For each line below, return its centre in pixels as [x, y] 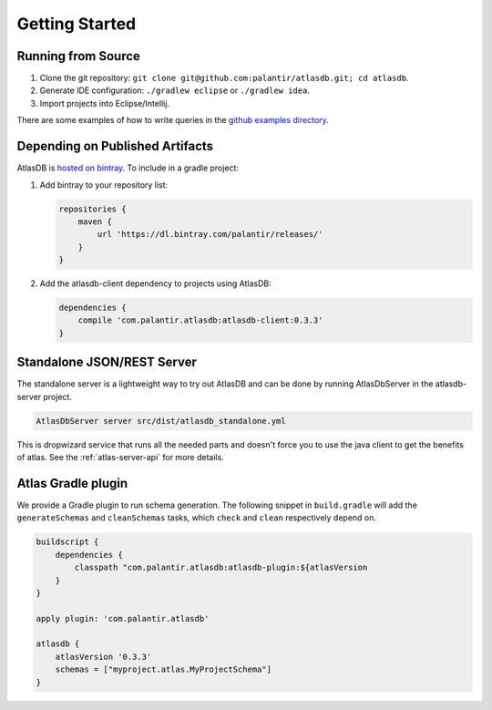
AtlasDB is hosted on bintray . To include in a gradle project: [128, 168]
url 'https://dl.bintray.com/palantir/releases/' [210, 234]
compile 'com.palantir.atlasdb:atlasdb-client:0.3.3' [200, 320]
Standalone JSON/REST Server [107, 362]
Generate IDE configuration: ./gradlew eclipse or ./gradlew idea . [174, 90]
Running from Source [79, 56]
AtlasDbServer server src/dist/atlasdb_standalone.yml [161, 421]
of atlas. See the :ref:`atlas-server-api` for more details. [121, 458]
